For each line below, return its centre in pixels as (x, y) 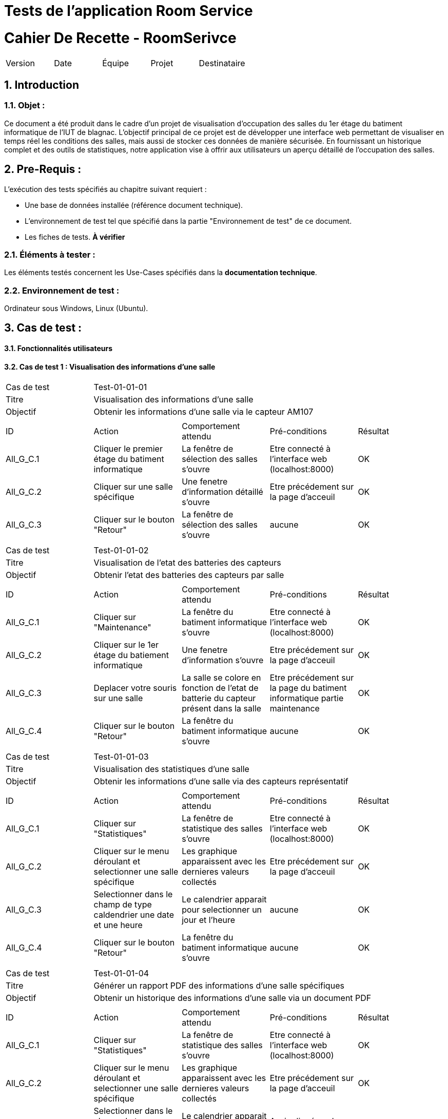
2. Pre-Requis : (43, 169)
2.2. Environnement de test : (62, 290)
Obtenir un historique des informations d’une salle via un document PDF (232, 998)
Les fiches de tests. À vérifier (75, 237)
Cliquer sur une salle (133, 487)
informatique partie (307, 698)
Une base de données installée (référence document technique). (134, 205)
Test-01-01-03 (121, 757)
